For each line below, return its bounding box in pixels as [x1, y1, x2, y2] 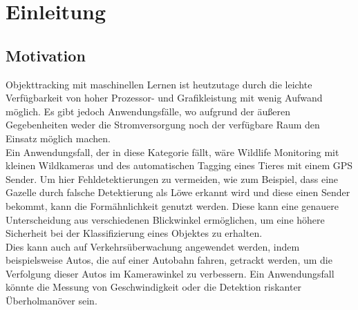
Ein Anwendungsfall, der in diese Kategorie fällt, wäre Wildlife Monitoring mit [6, 144, 339, 159]
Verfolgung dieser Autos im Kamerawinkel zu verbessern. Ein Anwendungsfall [6, 266, 335, 280]
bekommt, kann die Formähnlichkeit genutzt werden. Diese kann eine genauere [6, 198, 339, 213]
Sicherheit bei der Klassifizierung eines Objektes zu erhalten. [6, 226, 263, 240]
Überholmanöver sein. [6, 293, 97, 308]
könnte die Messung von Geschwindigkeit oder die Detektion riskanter [6, 280, 302, 294]
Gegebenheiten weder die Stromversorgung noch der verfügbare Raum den [6, 117, 320, 132]
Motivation [6, 44, 86, 66]
